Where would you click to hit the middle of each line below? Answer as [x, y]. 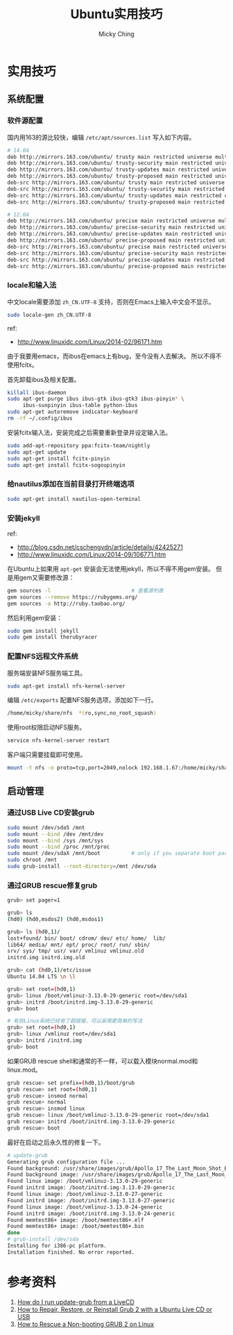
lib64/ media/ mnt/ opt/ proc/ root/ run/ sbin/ [79, 945]
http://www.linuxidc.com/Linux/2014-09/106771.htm [92, 554]
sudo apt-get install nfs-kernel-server [67, 686]
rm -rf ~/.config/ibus [40, 418]
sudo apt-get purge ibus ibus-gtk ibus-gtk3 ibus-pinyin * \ [96, 399]
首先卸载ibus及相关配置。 [44, 379]
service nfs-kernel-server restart [59, 740]
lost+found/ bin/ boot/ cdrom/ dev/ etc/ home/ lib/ [87, 938]
